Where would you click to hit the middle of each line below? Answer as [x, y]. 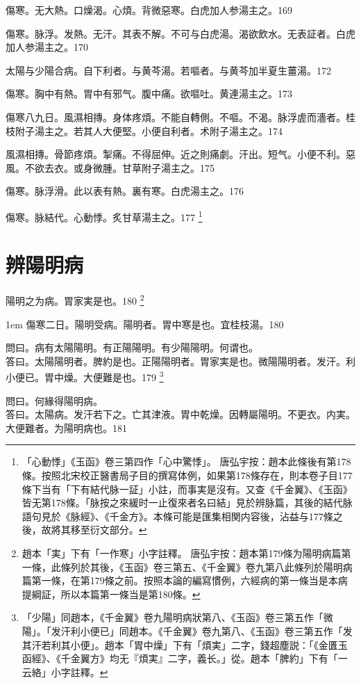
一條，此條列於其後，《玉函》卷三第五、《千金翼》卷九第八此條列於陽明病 [187, 567]
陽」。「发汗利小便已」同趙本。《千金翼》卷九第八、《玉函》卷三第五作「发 [187, 630]
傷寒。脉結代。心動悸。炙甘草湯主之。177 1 [104, 216]
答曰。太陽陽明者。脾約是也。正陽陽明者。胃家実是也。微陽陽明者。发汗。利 [180, 361]
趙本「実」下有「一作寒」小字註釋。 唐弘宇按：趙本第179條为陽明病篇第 [186, 553]
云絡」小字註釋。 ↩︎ [65, 672]
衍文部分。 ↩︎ [118, 530]
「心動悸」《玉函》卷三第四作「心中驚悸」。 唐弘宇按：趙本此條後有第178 [186, 461]
